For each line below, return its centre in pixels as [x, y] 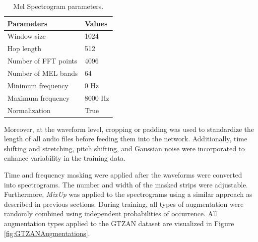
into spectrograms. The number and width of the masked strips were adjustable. [126, 184]
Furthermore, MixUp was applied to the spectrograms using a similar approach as [128, 194]
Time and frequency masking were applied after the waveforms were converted [123, 174]
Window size [27, 36]
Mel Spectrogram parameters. [58, 6]
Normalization [29, 110]
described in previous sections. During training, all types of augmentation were [124, 204]
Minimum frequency [38, 85]
